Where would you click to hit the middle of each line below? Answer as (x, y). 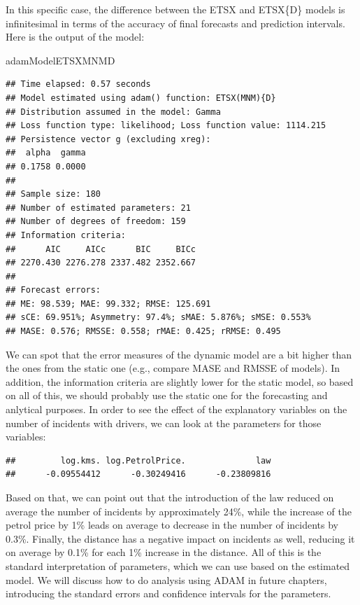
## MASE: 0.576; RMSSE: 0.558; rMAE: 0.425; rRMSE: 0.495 (143, 332)
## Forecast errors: (53, 290)
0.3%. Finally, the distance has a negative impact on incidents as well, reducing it (180, 538)
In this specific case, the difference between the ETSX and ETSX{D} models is (175, 9)
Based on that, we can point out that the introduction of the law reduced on (170, 497)
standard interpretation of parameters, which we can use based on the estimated (178, 565)
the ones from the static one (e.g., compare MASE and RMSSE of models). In (173, 368)
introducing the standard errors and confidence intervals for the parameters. (168, 593)
